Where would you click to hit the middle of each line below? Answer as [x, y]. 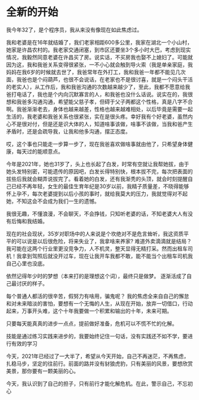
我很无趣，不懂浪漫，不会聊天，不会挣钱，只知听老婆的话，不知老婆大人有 [97, 214]
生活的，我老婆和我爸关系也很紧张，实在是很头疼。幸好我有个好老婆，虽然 [97, 116]
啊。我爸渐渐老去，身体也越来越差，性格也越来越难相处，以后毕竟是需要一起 [99, 109]
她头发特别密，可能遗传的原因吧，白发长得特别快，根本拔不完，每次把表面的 [99, 171]
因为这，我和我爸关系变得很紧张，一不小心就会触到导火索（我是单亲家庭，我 [99, 64]
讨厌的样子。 [32, 283]
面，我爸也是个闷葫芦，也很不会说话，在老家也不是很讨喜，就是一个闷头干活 [99, 79]
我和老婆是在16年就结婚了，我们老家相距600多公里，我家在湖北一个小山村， [99, 42]
